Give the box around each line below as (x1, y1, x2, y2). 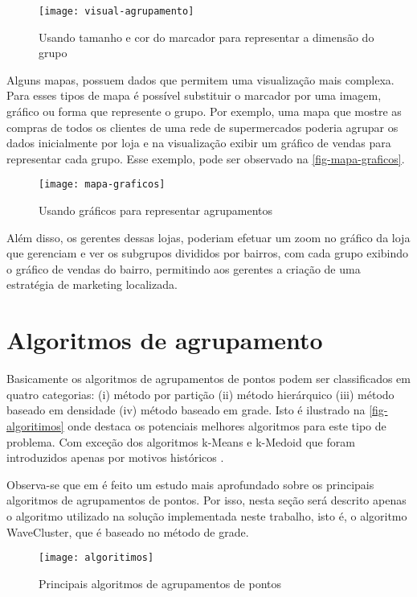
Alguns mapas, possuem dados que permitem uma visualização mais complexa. (6, 71, 395, 88)
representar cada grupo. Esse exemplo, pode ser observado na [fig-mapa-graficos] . (6, 150, 405, 167)
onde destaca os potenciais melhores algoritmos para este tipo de (67, 417, 386, 434)
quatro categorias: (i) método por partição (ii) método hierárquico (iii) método (6, 385, 395, 402)
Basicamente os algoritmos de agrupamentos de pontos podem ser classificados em (6, 370, 411, 387)
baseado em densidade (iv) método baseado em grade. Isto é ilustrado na (6, 401, 366, 418)
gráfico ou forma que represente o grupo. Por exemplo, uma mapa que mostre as (6, 103, 402, 120)
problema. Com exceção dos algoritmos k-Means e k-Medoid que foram (6, 433, 355, 450)
